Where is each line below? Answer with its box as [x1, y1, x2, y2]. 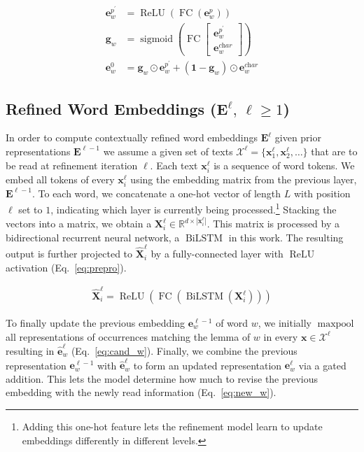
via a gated [298, 358, 346, 372]
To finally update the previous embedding [6, 316, 185, 330]
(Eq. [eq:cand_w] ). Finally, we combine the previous [71, 343, 297, 358]
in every [263, 329, 298, 344]
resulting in [6, 343, 55, 358]
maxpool [317, 319, 354, 330]
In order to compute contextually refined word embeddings [6, 130, 258, 145]
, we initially [258, 316, 312, 330]
